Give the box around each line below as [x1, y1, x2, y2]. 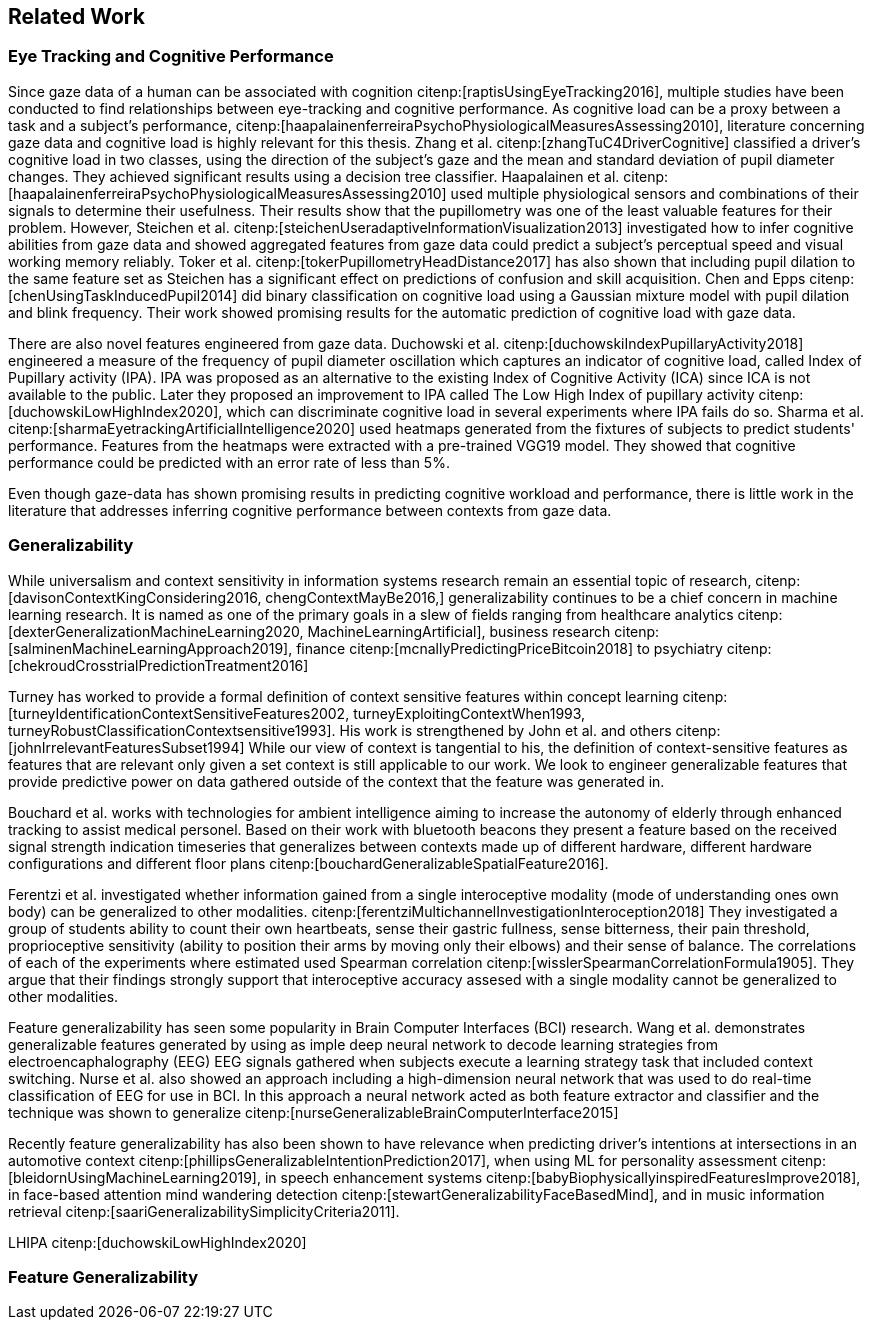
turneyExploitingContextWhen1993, [353, 704, 586, 722]
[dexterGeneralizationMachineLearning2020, [8, 622, 304, 640]
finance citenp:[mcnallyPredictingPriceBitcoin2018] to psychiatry [296, 639, 723, 657]
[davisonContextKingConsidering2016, [8, 588, 262, 606]
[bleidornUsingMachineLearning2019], [8, 1168, 261, 1186]
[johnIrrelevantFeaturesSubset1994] [8, 738, 245, 756]
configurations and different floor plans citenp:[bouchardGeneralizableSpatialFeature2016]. [8, 854, 609, 872]
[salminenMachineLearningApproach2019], [8, 639, 293, 657]
